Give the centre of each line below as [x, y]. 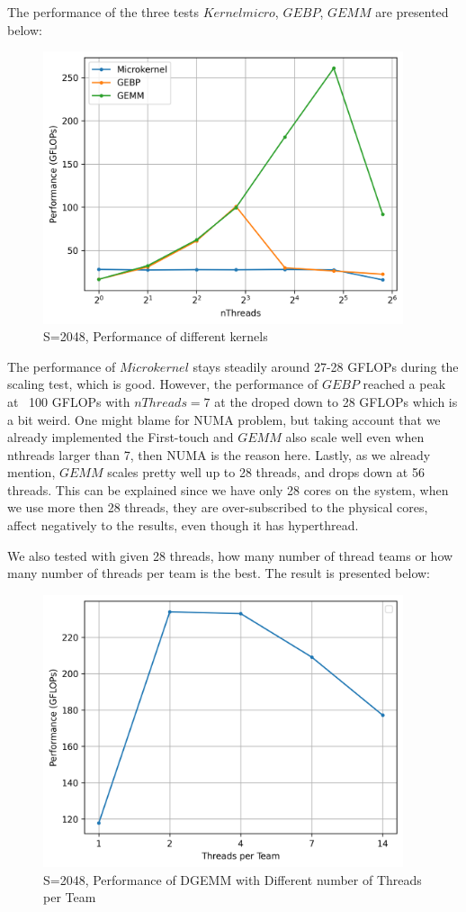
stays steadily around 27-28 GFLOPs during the [326, 366]
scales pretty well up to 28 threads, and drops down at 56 [266, 472]
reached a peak [404, 384]
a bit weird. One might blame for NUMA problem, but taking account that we [224, 419]
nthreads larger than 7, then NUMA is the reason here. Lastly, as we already [219, 454]
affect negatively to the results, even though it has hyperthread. [183, 525]
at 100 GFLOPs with [69, 401]
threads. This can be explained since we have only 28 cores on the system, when [228, 489]
